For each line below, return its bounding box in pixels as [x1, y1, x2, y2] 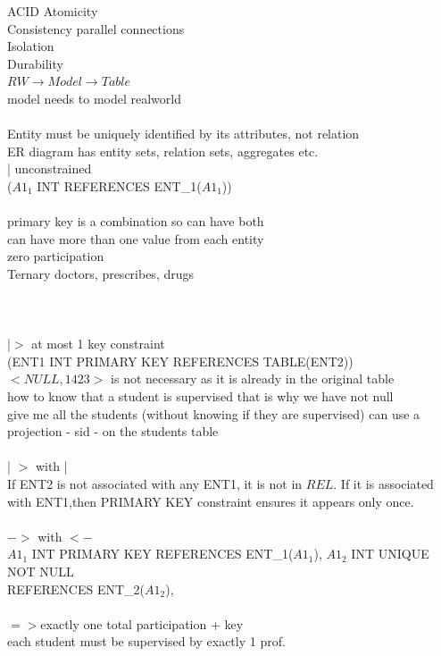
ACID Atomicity [7, 2, 98, 20]
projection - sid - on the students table [7, 422, 219, 441]
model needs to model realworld [7, 88, 181, 107]
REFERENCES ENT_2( [7, 579, 146, 598]
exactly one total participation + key [40, 614, 244, 633]
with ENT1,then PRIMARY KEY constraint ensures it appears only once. [7, 492, 414, 510]
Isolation [7, 37, 54, 55]
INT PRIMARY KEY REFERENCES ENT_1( [31, 544, 294, 563]
